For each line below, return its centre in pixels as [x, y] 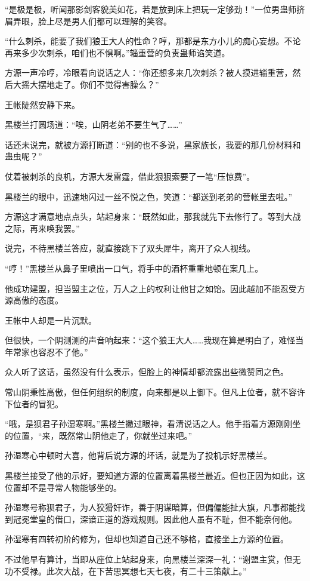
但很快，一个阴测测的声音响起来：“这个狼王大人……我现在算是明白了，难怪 [150, 340]
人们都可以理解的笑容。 [125, 21]
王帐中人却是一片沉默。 [51, 320]
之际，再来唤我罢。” [42, 228]
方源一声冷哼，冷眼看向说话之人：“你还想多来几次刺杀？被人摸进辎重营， [149, 73]
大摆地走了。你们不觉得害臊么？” [94, 84]
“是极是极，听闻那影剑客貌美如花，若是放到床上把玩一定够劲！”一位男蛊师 [151, 9]
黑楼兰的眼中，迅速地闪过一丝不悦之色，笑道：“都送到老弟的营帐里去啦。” [149, 196]
